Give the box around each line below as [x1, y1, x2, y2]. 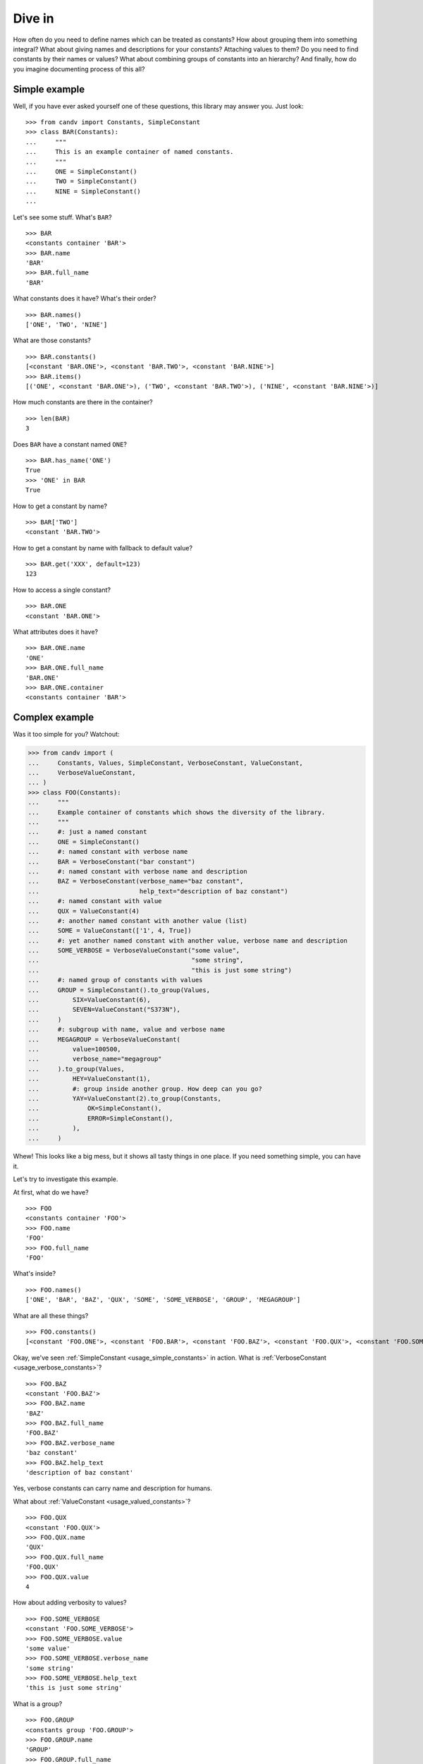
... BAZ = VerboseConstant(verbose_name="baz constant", [27, 877, 244, 886]
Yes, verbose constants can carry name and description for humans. [13, 1484, 213, 1492]
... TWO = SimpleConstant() [25, 177, 137, 186]
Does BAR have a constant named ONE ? [13, 440, 127, 448]
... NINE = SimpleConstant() [25, 187, 141, 195]
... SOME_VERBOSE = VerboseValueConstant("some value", [27, 946, 240, 955]
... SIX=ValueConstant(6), [27, 996, 151, 1004]
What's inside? [13, 1269, 56, 1278]
